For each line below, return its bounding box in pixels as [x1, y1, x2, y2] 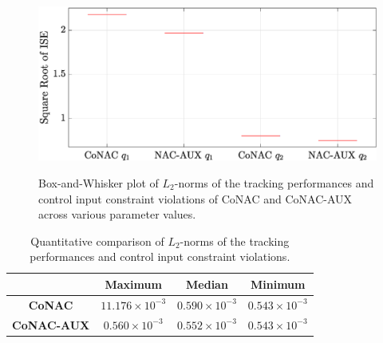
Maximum [105, 275, 162, 292]
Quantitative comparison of [30, 232, 164, 249]
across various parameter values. [38, 206, 196, 223]
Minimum [250, 275, 306, 292]
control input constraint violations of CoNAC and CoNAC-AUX [38, 190, 353, 207]
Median [186, 275, 228, 292]
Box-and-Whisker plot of [38, 174, 159, 191]
